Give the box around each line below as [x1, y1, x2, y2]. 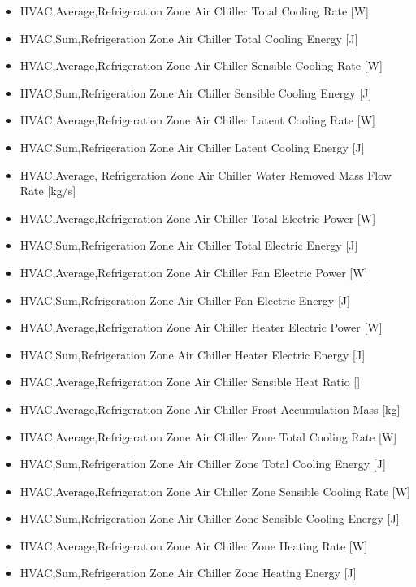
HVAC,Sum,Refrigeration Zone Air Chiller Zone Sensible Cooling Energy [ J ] [19, 510, 400, 527]
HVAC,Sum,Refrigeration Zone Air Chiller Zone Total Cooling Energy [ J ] [19, 455, 386, 472]
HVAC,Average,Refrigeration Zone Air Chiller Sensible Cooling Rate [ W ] [19, 57, 383, 74]
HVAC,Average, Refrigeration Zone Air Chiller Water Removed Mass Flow [19, 166, 392, 183]
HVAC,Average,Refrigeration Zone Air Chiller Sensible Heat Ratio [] [19, 373, 361, 390]
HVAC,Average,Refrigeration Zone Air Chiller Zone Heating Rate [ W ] [19, 537, 368, 554]
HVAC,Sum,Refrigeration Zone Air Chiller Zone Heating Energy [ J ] [19, 564, 357, 581]
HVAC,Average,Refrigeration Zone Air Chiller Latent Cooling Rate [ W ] [19, 111, 375, 128]
